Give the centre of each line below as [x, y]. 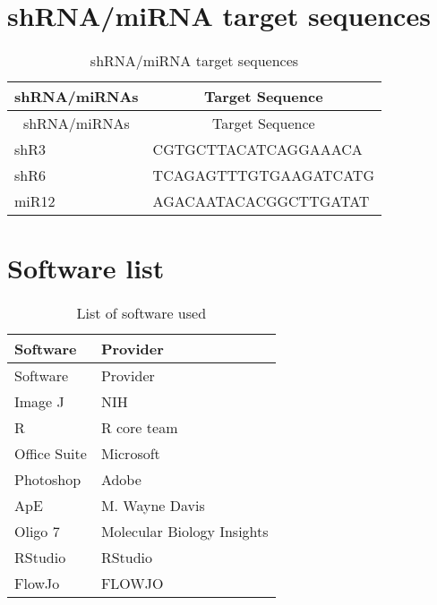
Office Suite [51, 454]
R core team [139, 428]
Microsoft [130, 454]
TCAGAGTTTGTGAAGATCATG [263, 175]
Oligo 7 [37, 532]
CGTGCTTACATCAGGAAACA [257, 149]
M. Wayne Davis [153, 506]
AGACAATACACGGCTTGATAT [261, 201]
